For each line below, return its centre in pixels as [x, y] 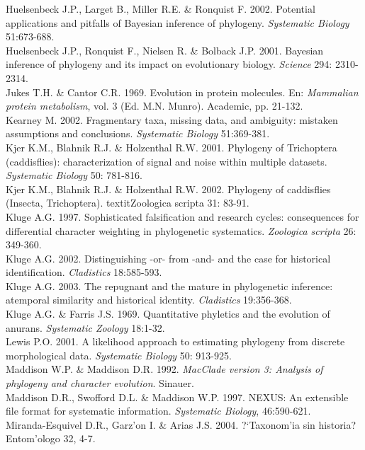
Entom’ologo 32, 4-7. [51, 438]
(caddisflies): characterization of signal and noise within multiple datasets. [167, 161]
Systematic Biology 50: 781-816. [74, 175]
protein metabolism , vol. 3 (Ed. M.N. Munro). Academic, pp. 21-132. [155, 106]
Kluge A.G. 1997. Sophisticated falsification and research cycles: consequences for [182, 216]
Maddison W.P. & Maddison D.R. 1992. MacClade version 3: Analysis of [164, 369]
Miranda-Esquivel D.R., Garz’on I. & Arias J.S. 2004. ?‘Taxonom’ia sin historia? [181, 424]
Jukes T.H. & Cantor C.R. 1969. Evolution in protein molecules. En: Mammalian [182, 92]
